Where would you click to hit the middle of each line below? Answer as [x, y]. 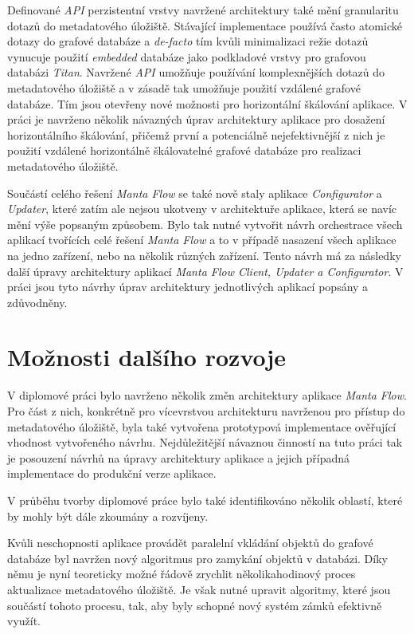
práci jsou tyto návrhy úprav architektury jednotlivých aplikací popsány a [188, 287]
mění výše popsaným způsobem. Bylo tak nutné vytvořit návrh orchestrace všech [205, 224]
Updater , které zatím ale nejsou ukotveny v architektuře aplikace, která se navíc [202, 209]
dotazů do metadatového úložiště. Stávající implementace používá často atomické [205, 25]
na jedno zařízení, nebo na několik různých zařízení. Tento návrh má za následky [204, 255]
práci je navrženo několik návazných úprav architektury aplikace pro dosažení [196, 119]
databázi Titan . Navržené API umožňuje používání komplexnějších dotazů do [196, 72]
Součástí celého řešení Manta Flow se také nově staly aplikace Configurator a [195, 193]
